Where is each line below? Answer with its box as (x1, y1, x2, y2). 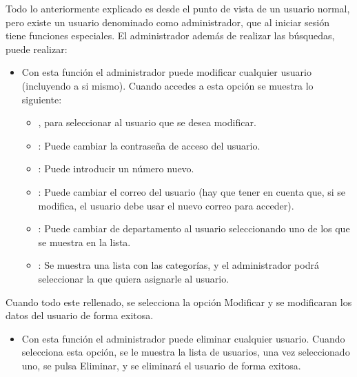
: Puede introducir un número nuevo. (38, 161, 194, 176)
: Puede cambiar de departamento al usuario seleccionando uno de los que (38, 221, 350, 236)
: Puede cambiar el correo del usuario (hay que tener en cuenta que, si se (38, 184, 346, 198)
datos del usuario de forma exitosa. (6, 308, 154, 323)
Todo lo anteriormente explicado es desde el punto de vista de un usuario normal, (6, 1, 350, 15)
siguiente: (21, 92, 62, 106)
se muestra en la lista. (38, 234, 131, 249)
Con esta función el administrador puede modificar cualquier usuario (21, 65, 312, 79)
